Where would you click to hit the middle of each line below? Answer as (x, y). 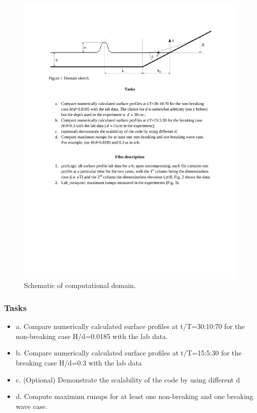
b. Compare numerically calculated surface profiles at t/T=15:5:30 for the (129, 353)
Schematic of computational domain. (80, 285)
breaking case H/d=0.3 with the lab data (79, 363)
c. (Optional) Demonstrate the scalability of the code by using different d (128, 379)
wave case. (31, 406)
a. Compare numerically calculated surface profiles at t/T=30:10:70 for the (130, 326)
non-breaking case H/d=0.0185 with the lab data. (92, 336)
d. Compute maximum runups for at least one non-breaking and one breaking (134, 396)
